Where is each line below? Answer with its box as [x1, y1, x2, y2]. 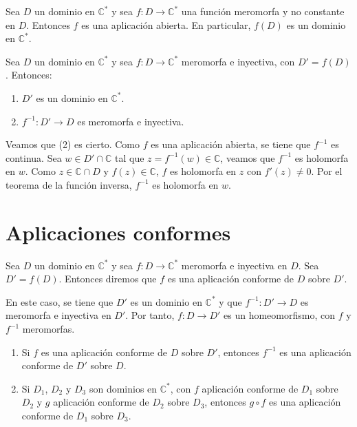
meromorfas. [22, 322, 75, 336]
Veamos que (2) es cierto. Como [6, 137, 140, 152]
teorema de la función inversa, [6, 177, 132, 191]
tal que [114, 150, 144, 165]
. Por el [311, 164, 343, 178]
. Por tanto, [125, 308, 175, 322]
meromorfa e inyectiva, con [181, 54, 295, 68]
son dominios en [89, 381, 158, 395]
